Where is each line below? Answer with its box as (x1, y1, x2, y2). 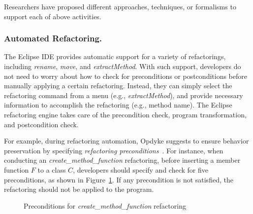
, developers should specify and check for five (73, 164, 208, 175)
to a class (37, 164, 66, 175)
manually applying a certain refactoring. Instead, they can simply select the (4, 80, 232, 91)
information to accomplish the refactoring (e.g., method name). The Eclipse (4, 100, 232, 110)
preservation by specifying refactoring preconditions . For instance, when (4, 145, 223, 155)
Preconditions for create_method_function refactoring (24, 200, 186, 211)
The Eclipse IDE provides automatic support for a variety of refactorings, (4, 51, 226, 62)
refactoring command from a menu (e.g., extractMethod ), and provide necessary (4, 90, 243, 100)
